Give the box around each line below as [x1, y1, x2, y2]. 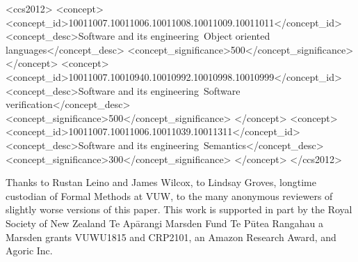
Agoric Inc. [6, 243, 53, 258]
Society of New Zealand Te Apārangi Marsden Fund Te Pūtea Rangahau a [6, 215, 323, 230]
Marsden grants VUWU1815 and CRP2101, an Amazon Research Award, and [6, 229, 336, 244]
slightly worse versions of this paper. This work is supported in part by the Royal [6, 202, 352, 217]
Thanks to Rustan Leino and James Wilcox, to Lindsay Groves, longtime [6, 175, 316, 190]
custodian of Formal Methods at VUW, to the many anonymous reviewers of [6, 188, 333, 203]
